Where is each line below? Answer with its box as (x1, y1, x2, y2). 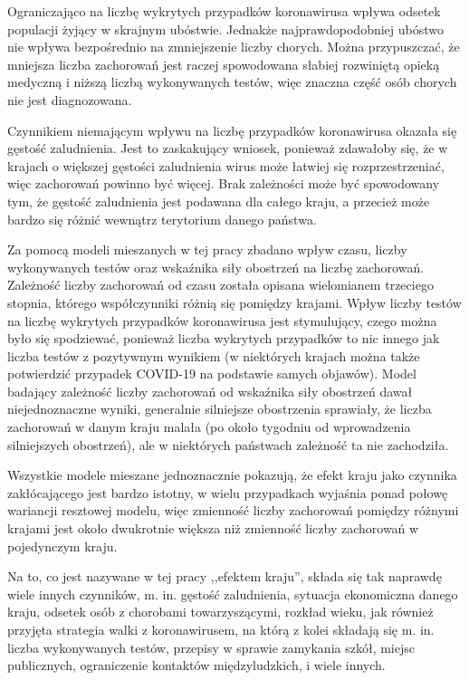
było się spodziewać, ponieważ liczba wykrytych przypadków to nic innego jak (7, 329, 440, 348)
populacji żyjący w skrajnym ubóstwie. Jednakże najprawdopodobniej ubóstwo (7, 19, 445, 38)
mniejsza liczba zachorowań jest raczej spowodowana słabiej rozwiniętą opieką (7, 54, 440, 73)
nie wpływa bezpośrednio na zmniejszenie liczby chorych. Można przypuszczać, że (7, 37, 460, 56)
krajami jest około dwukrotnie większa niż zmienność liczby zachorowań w (7, 519, 419, 538)
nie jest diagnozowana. (7, 90, 132, 109)
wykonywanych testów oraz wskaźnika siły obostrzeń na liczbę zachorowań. (7, 257, 425, 276)
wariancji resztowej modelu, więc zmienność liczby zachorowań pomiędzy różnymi (7, 501, 459, 520)
